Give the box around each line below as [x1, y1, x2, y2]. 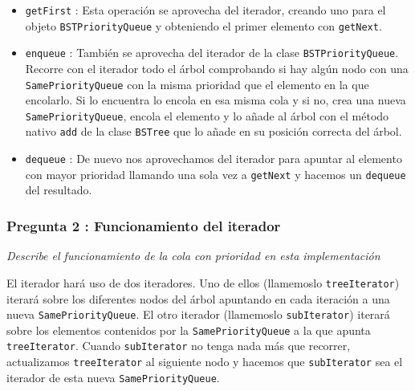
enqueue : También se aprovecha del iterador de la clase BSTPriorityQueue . [25, 44, 399, 61]
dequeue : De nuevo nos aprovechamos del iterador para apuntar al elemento [25, 150, 402, 167]
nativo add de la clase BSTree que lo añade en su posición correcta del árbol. [25, 123, 402, 140]
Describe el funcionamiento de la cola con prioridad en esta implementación [6, 247, 380, 264]
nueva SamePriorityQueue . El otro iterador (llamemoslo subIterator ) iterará [6, 306, 390, 323]
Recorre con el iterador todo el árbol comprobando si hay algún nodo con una [25, 59, 409, 76]
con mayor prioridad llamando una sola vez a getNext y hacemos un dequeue [25, 165, 406, 182]
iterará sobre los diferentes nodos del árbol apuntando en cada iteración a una [6, 290, 390, 307]
